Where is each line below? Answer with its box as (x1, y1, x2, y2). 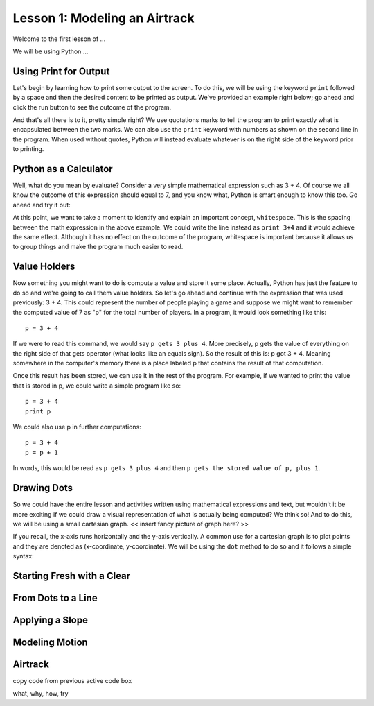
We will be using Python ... (12, 47, 89, 55)
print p (25, 407, 51, 415)
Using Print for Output (12, 65, 110, 77)
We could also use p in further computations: (12, 423, 141, 431)
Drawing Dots (12, 482, 73, 494)
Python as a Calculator (12, 163, 114, 175)
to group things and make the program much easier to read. (12, 243, 184, 251)
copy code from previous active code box (12, 677, 132, 685)
